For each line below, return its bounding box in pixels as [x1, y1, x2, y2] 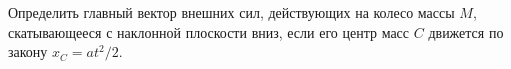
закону [8, 41, 48, 62]
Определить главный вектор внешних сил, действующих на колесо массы [8, 2, 455, 22]
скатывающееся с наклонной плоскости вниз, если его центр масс [8, 21, 410, 42]
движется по [428, 21, 504, 42]
